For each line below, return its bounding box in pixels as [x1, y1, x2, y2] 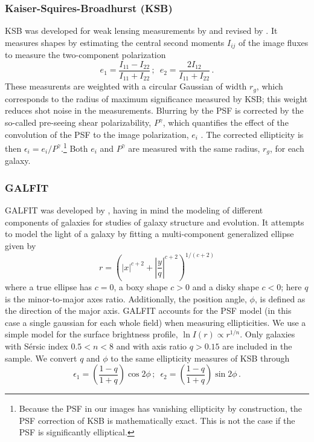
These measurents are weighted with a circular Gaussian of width [5, 80, 247, 93]
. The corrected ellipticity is [200, 128, 304, 140]
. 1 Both [60, 140, 88, 154]
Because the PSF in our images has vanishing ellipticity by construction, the [19, 402, 302, 415]
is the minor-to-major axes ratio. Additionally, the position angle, [5, 292, 247, 305]
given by [5, 239, 36, 252]
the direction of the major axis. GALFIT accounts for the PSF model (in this [5, 304, 292, 317]
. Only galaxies [240, 328, 295, 340]
